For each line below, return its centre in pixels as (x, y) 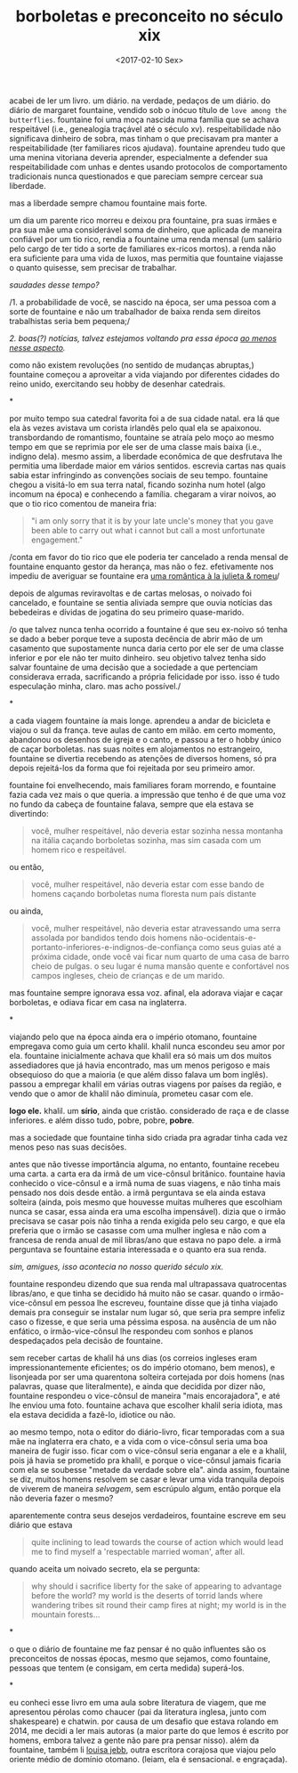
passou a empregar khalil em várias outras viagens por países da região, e (145, 1084)
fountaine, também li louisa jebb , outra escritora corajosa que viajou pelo (143, 1749)
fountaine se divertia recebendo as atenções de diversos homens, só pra (143, 758)
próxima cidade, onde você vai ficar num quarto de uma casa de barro (160, 956)
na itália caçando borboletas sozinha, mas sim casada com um (146, 840)
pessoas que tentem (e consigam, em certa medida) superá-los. (127, 1668)
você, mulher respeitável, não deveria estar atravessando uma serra (156, 928)
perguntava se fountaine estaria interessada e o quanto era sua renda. (138, 1249)
